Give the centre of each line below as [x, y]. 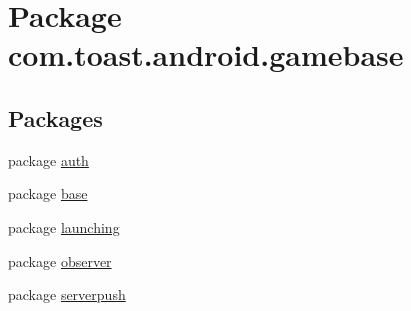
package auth [48, 159]
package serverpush [67, 294]
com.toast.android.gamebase [206, 54]
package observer [60, 260]
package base [48, 193]
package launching [64, 226]
